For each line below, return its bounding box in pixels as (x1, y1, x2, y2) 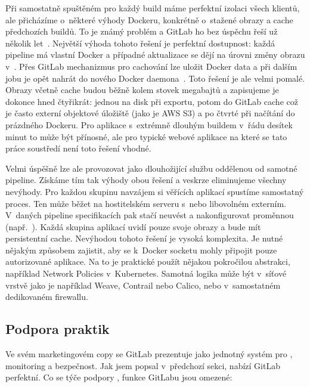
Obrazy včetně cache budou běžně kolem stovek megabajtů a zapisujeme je (5, 83, 279, 96)
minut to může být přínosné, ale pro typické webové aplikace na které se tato (5, 130, 287, 143)
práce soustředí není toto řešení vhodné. (5, 142, 151, 154)
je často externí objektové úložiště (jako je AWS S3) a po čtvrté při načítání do (5, 107, 295, 119)
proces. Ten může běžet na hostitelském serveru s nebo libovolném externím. (5, 197, 287, 209)
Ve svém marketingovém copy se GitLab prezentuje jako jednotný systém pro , (5, 348, 293, 360)
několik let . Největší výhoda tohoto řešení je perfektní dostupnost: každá (5, 36, 275, 49)
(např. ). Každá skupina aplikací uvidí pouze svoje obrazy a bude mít (5, 220, 261, 233)
